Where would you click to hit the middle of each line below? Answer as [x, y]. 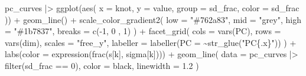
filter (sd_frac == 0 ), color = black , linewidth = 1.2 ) [102, 65]
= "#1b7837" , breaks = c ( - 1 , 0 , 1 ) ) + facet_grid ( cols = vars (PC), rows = [143, 31]
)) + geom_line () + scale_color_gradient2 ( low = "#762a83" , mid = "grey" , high [153, 19]
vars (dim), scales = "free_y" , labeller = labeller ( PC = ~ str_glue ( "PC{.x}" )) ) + [151, 42]
